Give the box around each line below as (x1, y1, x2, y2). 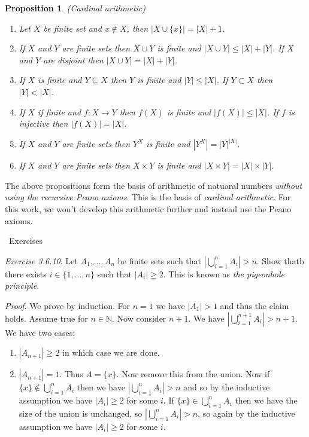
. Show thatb (256, 254, 304, 267)
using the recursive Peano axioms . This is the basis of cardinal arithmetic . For (5, 191, 291, 203)
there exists (5, 267, 47, 280)
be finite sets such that (117, 254, 202, 267)
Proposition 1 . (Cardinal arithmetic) (5, 2, 146, 14)
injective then (19, 117, 68, 130)
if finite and (38, 105, 81, 118)
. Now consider (112, 311, 166, 324)
